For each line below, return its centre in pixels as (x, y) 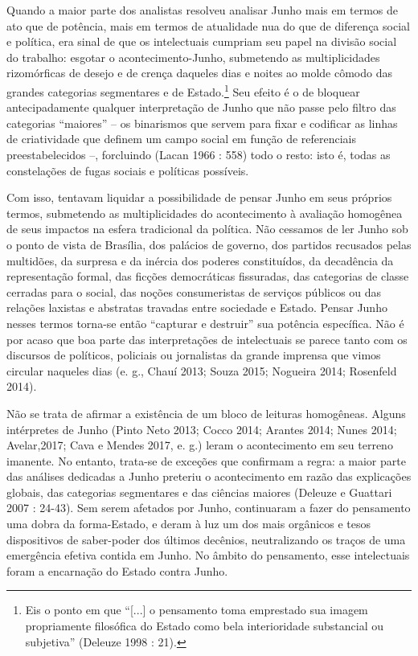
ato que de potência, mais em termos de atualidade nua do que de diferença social (208, 25)
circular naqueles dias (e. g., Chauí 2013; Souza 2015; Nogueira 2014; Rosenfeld (202, 370)
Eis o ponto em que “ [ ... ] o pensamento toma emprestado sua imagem (197, 610)
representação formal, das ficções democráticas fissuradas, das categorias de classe (208, 276)
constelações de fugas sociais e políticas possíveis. (128, 170)
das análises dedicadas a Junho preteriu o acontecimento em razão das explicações (209, 476)
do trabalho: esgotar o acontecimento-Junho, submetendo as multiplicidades (193, 57)
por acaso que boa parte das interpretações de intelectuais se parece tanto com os (207, 339)
